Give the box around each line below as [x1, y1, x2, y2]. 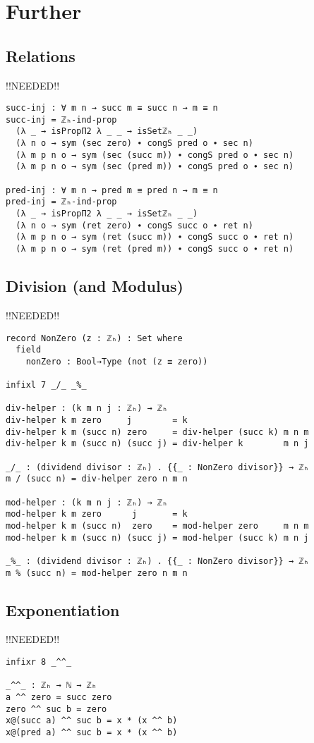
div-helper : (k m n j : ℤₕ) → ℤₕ [6, 403, 168, 414]
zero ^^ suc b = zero [6, 704, 107, 714]
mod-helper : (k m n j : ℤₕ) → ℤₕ [6, 497, 168, 508]
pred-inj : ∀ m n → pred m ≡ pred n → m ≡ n [6, 185, 218, 195]
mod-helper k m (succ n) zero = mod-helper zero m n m [6, 521, 309, 531]
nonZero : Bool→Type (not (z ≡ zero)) [25, 356, 208, 367]
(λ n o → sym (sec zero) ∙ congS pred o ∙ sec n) [16, 138, 253, 149]
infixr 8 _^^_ [6, 657, 72, 668]
